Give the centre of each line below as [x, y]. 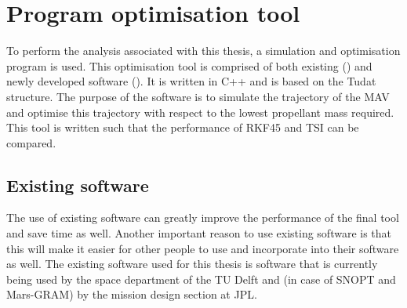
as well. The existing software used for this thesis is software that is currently [192, 264]
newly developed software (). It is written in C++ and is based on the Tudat [191, 81]
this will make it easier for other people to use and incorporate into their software [203, 248]
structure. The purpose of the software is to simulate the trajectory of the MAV [198, 96]
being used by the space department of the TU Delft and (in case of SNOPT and [201, 279]
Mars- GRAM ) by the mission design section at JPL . [132, 294]
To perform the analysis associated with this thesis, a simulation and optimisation [203, 51]
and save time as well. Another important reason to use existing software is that [199, 233]
